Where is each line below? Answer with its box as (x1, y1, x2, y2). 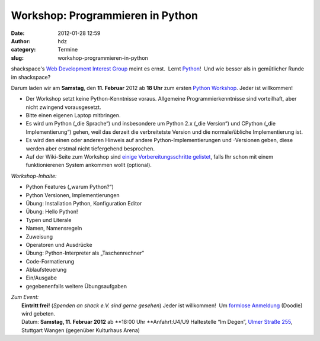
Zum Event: (11, 294, 39, 301)
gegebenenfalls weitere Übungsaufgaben (25, 282, 127, 289)
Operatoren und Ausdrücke (25, 241, 92, 248)
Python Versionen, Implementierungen (25, 191, 120, 198)
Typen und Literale (25, 216, 72, 223)
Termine (57, 46, 78, 53)
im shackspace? (11, 73, 51, 81)
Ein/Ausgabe (25, 274, 57, 281)
